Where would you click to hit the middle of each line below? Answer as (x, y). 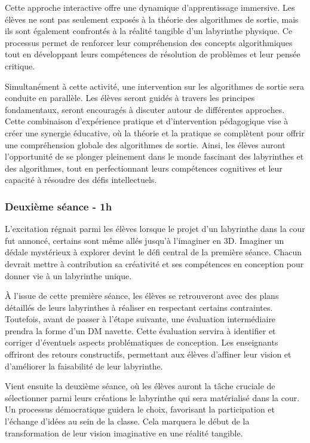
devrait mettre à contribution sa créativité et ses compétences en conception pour (154, 263)
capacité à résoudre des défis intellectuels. (81, 180)
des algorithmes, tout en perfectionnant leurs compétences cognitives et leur (144, 168)
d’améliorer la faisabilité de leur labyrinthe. (84, 366)
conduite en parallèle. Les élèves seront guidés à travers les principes (130, 98)
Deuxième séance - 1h (59, 206)
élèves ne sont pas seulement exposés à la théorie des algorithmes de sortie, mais (152, 19)
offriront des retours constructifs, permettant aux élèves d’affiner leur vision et (148, 354)
